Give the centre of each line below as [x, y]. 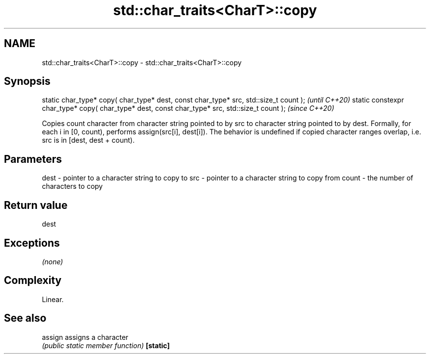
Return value [36, 205]
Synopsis [27, 81]
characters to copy [72, 186]
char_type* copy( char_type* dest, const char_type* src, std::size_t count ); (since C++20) [188, 108]
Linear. [53, 299]
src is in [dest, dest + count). [88, 140]
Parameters [33, 159]
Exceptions [32, 243]
